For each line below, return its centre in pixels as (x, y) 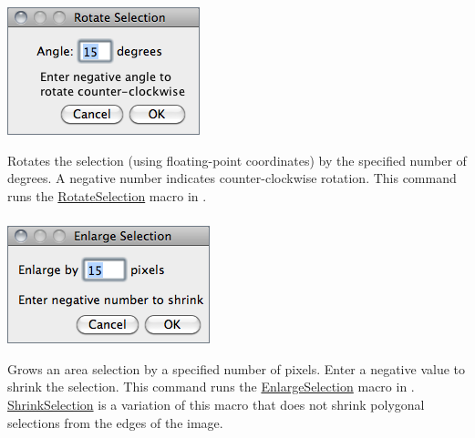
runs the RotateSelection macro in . (107, 195)
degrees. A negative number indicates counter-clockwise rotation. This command (232, 178)
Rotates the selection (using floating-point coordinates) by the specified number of (237, 160)
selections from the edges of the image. (115, 422)
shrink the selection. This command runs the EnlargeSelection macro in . (211, 387)
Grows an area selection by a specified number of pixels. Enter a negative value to (236, 368)
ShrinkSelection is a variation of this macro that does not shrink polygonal (216, 404)
